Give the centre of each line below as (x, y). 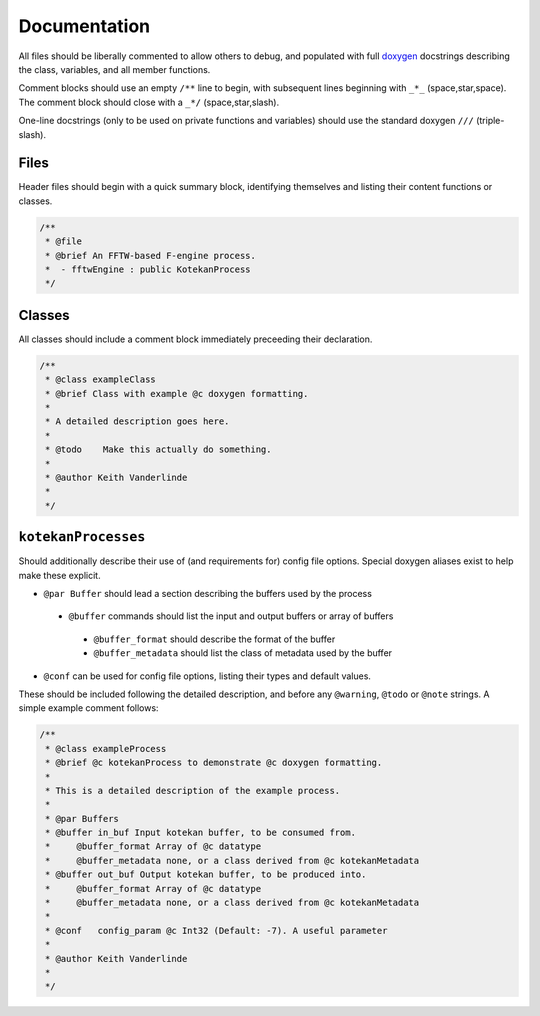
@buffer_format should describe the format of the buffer (214, 639)
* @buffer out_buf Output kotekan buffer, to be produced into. (206, 874)
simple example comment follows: (88, 708)
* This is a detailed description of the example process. (193, 790)
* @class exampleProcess (106, 748)
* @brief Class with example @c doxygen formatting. (177, 393)
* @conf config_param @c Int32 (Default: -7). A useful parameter (216, 930)
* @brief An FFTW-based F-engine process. (151, 255)
